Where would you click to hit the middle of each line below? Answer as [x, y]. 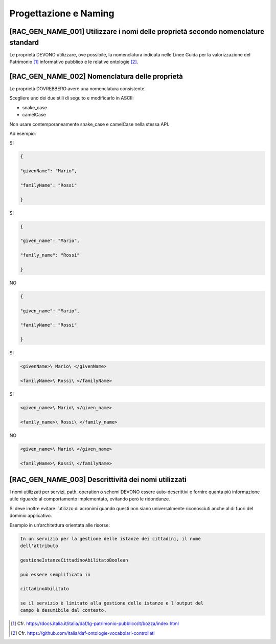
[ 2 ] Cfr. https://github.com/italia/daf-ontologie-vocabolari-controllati [83, 633]
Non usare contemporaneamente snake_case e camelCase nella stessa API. [89, 124]
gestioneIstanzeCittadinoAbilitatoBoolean [74, 560]
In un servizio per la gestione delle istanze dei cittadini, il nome [111, 539]
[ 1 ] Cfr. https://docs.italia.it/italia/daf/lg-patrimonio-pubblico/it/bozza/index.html [95, 623]
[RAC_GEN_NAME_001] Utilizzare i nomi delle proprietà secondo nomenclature [137, 32]
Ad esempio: [23, 133]
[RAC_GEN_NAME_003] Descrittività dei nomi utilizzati [98, 479]
